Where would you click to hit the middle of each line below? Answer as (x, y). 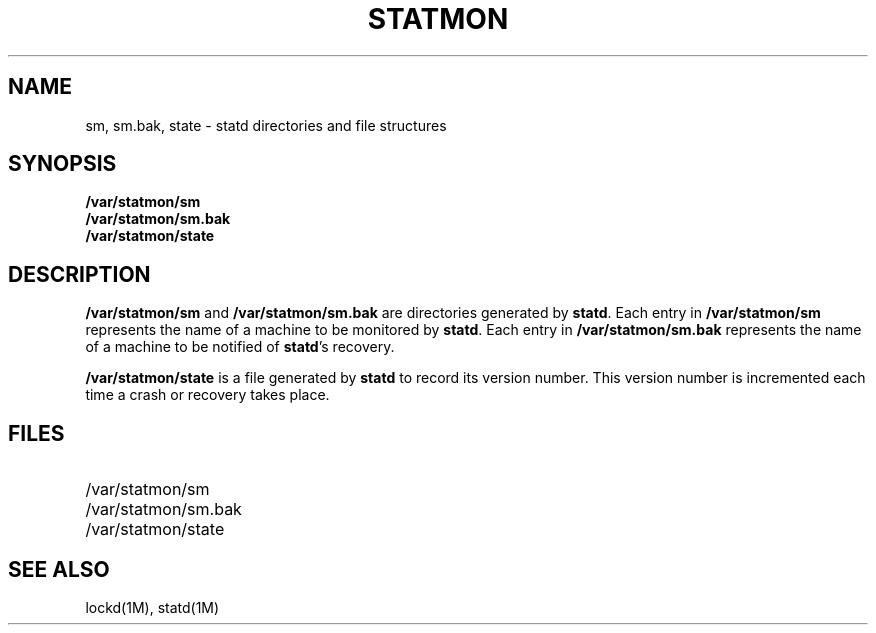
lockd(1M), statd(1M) (152, 607)
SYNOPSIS (62, 164)
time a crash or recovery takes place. (207, 395)
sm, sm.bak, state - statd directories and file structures (266, 125)
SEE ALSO (59, 569)
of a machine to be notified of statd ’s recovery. (240, 347)
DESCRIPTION (79, 274)
